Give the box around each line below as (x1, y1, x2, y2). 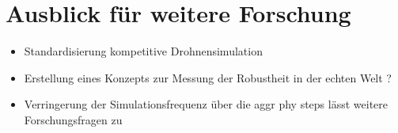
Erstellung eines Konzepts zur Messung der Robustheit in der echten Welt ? (24, 69, 392, 85)
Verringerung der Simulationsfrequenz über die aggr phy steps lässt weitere (24, 96, 389, 112)
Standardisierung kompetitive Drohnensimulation (24, 43, 263, 59)
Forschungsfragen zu (24, 111, 123, 127)
